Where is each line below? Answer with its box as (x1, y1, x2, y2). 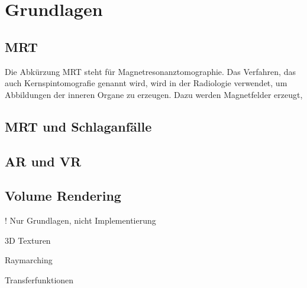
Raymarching (5, 254, 53, 266)
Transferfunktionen (5, 273, 74, 286)
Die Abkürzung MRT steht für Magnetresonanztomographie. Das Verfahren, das (5, 65, 296, 77)
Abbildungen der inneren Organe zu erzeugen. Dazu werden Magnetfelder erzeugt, (5, 88, 303, 100)
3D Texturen (5, 234, 51, 246)
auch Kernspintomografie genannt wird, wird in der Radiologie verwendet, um (5, 77, 287, 89)
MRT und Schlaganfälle (5, 117, 152, 135)
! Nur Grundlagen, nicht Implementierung (5, 214, 156, 227)
